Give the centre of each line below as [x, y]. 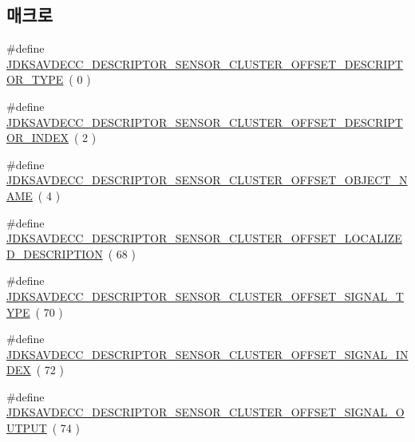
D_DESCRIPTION [55, 253]
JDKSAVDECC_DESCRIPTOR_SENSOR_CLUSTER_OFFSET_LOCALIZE [204, 238]
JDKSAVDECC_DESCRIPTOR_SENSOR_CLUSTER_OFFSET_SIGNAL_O [206, 412]
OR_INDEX [38, 138]
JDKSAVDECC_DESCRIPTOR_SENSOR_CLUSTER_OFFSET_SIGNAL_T [205, 296]
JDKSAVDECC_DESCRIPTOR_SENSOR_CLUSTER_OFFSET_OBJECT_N [207, 180]
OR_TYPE [35, 79]
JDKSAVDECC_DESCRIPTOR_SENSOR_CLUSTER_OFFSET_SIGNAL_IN [207, 354]
